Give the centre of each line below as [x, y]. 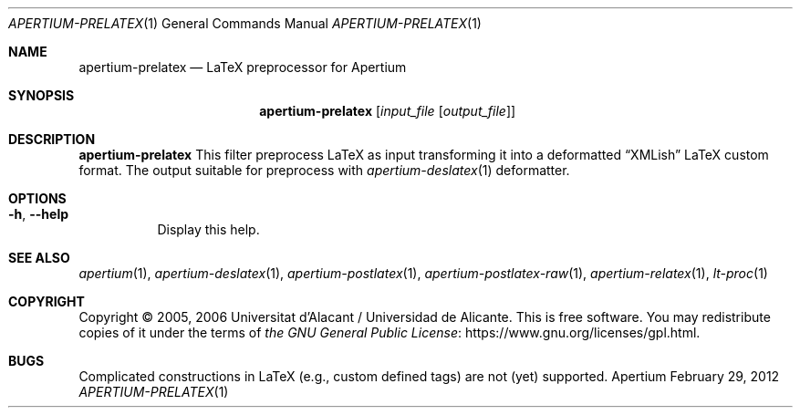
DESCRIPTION [52, 139]
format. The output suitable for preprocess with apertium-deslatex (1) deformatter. [324, 170]
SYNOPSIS [42, 95]
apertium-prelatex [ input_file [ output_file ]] [388, 111]
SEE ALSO [39, 258]
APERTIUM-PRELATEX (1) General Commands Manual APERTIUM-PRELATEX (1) [245, 23]
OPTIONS [37, 198]
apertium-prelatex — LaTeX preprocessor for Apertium [243, 67]
